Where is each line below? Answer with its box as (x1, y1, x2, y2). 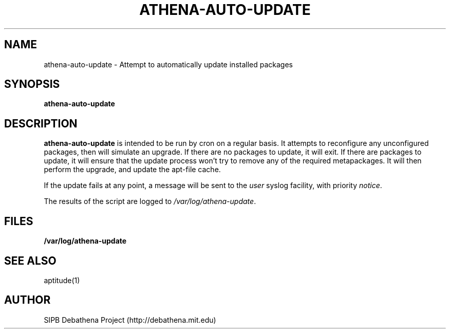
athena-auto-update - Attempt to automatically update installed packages (44, 60, 293, 69)
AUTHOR (4, 293, 51, 307)
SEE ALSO (4, 254, 57, 267)
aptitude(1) (44, 275, 80, 285)
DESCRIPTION (4, 117, 78, 130)
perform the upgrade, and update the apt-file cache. (44, 165, 221, 174)
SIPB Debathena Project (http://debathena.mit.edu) (44, 315, 216, 324)
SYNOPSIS (4, 78, 60, 91)
